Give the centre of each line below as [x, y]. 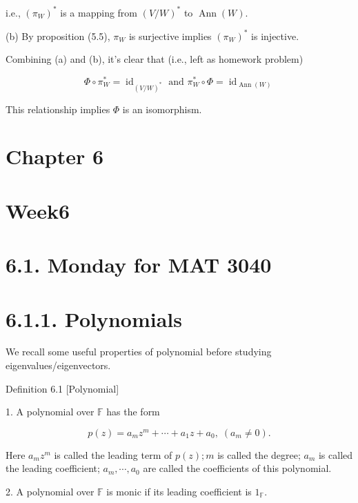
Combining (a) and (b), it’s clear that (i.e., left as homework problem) [155, 59]
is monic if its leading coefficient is [179, 492]
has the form [133, 412]
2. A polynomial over [50, 492]
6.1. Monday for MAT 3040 [139, 265]
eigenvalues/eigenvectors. [58, 365]
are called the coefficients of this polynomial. [237, 468]
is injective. [275, 36]
